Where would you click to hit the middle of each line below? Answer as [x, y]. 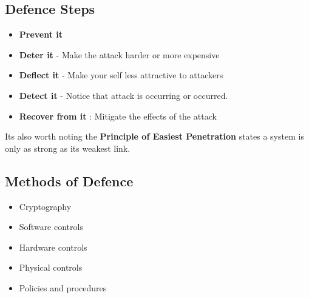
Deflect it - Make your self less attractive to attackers [121, 75]
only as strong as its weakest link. [68, 148]
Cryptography [45, 206]
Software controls [51, 227]
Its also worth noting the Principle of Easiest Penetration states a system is [154, 136]
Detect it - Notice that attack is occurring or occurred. [124, 95]
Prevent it [41, 34]
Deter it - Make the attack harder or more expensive [119, 54]
